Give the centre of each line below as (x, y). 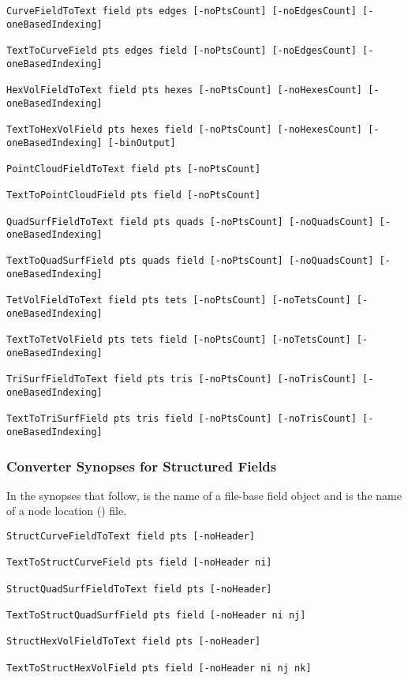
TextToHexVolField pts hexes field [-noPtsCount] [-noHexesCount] (185, 129)
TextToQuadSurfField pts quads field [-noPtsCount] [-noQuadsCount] (190, 261)
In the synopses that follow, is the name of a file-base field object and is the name (204, 495)
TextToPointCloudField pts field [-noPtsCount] (134, 195)
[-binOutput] (142, 143)
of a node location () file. (67, 511)
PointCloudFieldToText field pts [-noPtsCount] (134, 169)
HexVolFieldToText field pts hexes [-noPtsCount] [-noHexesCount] (185, 90)
